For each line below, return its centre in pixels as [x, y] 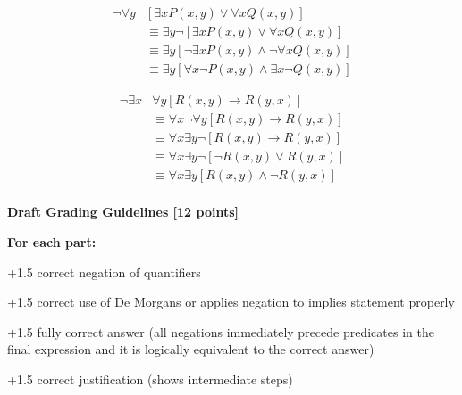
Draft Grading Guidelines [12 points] [123, 212]
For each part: [52, 241]
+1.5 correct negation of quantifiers [104, 272]
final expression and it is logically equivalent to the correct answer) [191, 349]
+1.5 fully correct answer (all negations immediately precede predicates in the [221, 331]
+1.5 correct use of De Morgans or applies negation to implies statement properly [231, 302]
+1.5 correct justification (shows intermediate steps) [150, 379]
